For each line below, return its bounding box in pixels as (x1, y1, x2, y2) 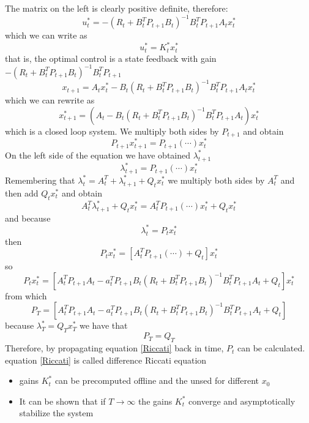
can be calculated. (237, 342, 305, 354)
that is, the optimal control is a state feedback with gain (5, 51, 217, 64)
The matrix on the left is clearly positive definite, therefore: (5, 2, 228, 14)
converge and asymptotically (188, 394, 296, 407)
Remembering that (5, 173, 75, 186)
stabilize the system (19, 406, 94, 419)
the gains (138, 394, 173, 407)
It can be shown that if (19, 394, 106, 407)
